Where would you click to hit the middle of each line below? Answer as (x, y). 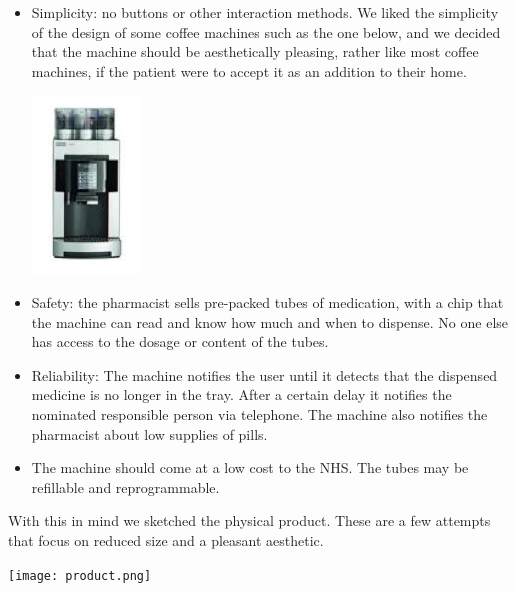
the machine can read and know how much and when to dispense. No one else (270, 321)
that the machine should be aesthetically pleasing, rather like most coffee (255, 51)
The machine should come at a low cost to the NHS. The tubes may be (250, 467)
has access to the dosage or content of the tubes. (180, 341)
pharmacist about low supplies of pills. (149, 433)
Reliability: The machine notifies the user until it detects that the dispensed (264, 374)
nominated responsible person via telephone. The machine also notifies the (259, 413)
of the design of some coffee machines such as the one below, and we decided (266, 31)
